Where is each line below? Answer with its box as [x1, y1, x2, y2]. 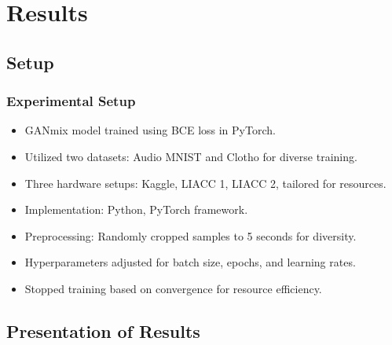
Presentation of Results [6, 318, 200, 343]
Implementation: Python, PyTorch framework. [24, 201, 248, 218]
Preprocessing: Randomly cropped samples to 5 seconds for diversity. [24, 227, 357, 244]
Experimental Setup [6, 91, 136, 111]
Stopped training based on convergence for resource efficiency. [24, 280, 322, 296]
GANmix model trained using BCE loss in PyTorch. [24, 122, 276, 138]
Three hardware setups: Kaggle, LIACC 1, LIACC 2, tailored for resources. [24, 174, 387, 191]
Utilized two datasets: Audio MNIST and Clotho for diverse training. [24, 148, 357, 164]
